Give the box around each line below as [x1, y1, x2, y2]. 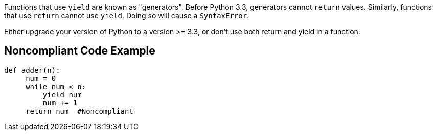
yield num [42, 90, 82, 99]
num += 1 [42, 98, 78, 107]
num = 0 [26, 74, 56, 83]
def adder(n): [4, 66, 60, 74]
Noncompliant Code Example [4, 44, 155, 58]
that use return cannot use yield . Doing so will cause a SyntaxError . [4, 11, 249, 20]
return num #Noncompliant [26, 106, 133, 115]
